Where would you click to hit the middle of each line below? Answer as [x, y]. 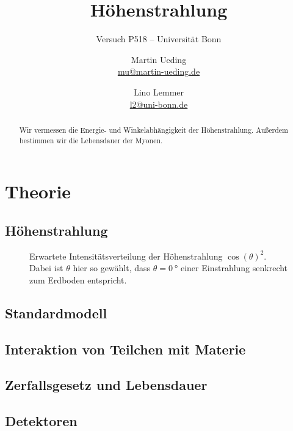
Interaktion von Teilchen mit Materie [125, 349]
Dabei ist [46, 268]
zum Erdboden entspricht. [78, 279]
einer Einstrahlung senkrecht [234, 268]
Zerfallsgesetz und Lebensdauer [106, 385]
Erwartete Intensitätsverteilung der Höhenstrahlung [126, 256]
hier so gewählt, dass [112, 268]
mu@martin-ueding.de [159, 71]
